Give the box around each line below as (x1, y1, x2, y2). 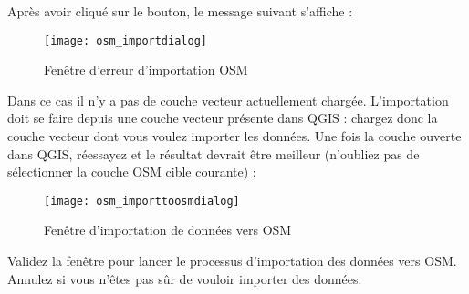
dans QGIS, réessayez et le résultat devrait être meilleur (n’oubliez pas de (7, 144, 420, 163)
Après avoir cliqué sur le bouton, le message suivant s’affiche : (7, 2, 353, 20)
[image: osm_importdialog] (44, 34, 207, 47)
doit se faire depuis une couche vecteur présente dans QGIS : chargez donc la (7, 108, 438, 127)
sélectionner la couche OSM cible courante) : (7, 162, 256, 181)
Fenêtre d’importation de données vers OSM (44, 220, 292, 239)
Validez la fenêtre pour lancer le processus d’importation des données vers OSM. (7, 251, 457, 270)
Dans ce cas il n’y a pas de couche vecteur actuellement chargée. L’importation (7, 90, 449, 109)
